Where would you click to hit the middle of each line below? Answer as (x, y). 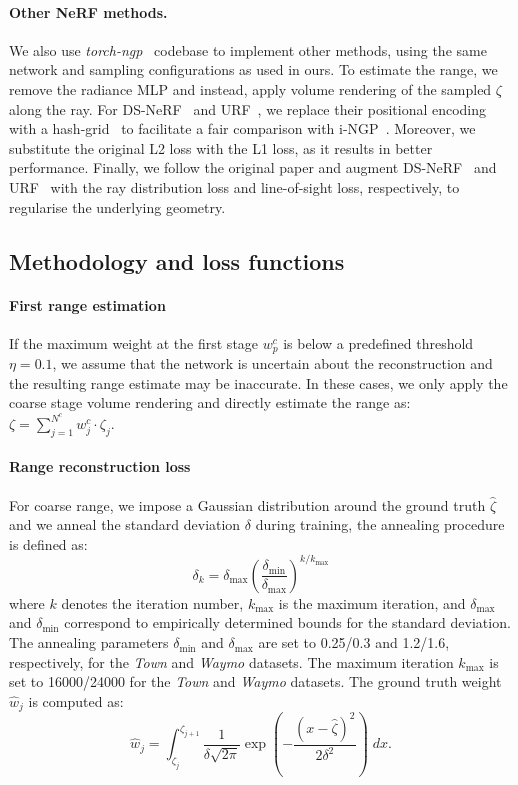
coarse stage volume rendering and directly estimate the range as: (210, 402)
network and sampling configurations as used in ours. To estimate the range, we (253, 69)
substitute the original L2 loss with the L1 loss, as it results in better (221, 147)
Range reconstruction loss (100, 466)
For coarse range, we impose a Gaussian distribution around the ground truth (247, 504)
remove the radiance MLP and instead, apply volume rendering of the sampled (250, 88)
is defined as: (48, 543)
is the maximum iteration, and (372, 602)
